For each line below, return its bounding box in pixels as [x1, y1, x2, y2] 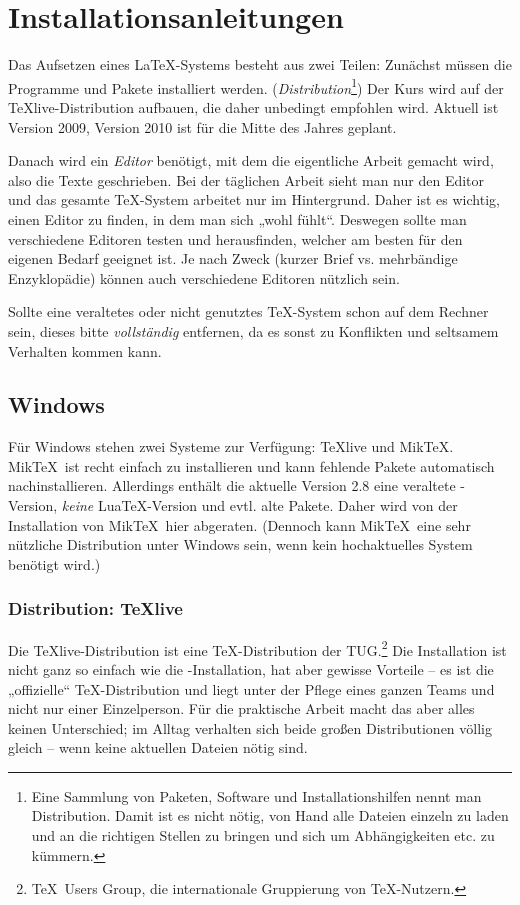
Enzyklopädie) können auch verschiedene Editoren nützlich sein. [8, 267, 400, 288]
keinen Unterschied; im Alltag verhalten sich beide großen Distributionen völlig [8, 717, 492, 738]
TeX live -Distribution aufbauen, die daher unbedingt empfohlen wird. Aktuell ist [8, 96, 499, 117]
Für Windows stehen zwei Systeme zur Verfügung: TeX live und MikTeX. [8, 436, 454, 457]
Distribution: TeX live [8, 596, 183, 621]
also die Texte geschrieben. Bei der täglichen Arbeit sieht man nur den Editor [8, 169, 485, 190]
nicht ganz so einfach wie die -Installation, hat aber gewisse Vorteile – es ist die [8, 658, 494, 679]
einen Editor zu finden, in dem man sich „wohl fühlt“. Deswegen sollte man [8, 208, 467, 229]
